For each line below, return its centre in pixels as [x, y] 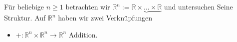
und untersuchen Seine [198, 6]
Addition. [83, 34]
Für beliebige [24, 6]
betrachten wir [88, 6]
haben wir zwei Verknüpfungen [105, 18]
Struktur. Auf [25, 18]
